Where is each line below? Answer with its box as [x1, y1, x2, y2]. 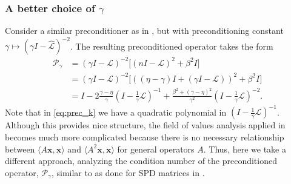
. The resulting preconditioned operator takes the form [70, 39, 273, 52]
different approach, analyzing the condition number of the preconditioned [5, 154, 277, 167]
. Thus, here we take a [203, 142, 286, 155]
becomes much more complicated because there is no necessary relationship [5, 131, 284, 143]
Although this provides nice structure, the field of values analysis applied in [5, 119, 286, 131]
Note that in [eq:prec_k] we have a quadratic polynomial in [5, 105, 227, 118]
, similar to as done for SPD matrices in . [51, 166, 205, 179]
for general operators [117, 142, 195, 155]
